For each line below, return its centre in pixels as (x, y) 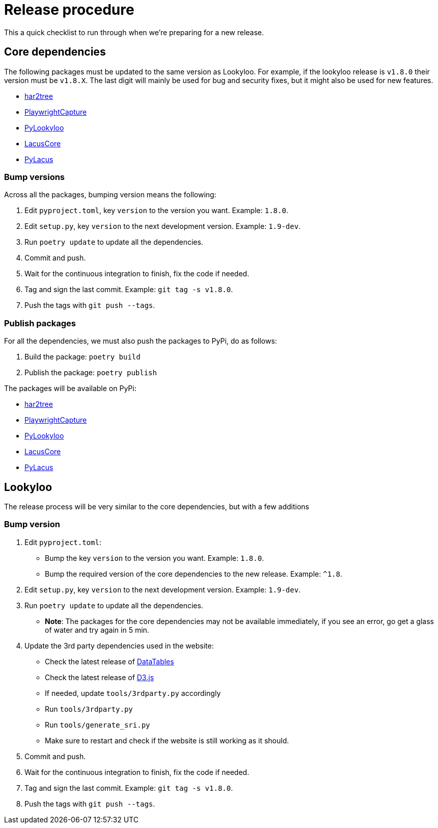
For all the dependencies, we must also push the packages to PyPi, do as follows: (141, 341)
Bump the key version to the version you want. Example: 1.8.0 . (155, 558)
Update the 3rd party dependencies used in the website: (119, 645)
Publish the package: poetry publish (91, 373)
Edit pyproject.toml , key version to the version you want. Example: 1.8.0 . (156, 211)
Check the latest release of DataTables (109, 661)
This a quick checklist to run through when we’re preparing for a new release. (134, 32)
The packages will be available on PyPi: (70, 389)
